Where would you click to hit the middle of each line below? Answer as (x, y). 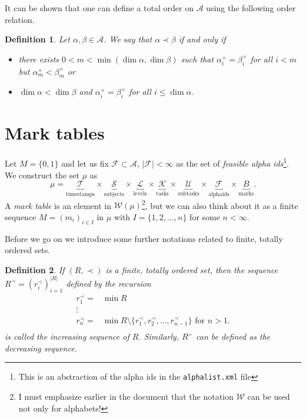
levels (140, 194)
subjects (114, 195)
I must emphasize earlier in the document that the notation (126, 397)
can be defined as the (233, 336)
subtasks (189, 194)
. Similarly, (159, 336)
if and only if (202, 39)
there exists (39, 59)
